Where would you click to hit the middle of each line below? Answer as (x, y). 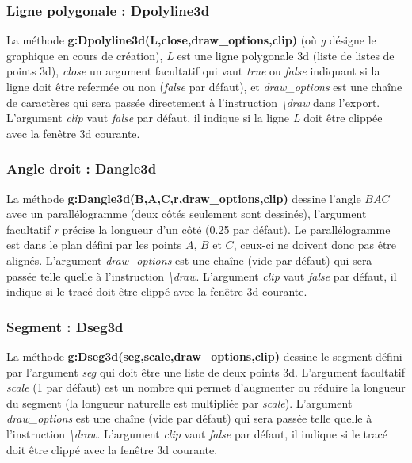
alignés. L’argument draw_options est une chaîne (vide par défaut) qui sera (189, 260)
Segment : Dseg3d (65, 326)
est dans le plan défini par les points (94, 245)
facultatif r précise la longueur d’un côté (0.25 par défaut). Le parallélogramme (198, 229)
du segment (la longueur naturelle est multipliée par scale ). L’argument (179, 402)
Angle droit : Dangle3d (82, 168)
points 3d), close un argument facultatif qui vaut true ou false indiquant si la (193, 71)
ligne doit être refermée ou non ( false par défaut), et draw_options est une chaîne (204, 86)
